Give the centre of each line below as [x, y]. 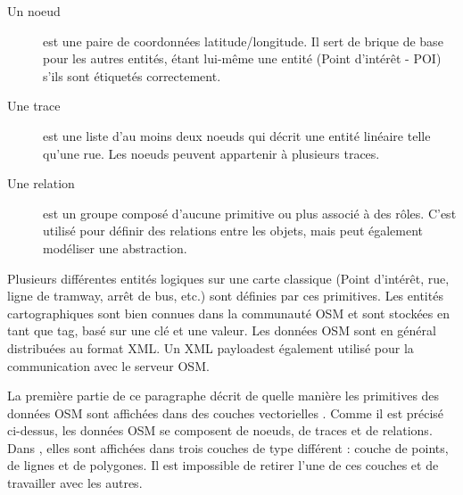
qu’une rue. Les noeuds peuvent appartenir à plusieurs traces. [211, 153]
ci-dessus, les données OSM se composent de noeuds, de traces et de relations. [220, 430]
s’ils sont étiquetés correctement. [132, 75]
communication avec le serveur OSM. [108, 365]
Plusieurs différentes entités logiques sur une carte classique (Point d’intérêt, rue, [228, 278]
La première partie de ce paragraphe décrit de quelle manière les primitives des [223, 396]
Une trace [34, 106]
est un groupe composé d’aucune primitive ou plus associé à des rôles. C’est [250, 213]
